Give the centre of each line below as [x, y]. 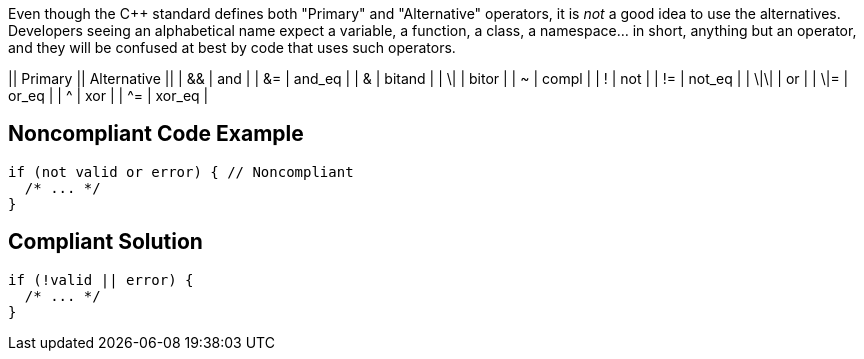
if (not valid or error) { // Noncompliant [181, 171]
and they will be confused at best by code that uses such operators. [232, 47]
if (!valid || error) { [101, 279]
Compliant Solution [105, 242]
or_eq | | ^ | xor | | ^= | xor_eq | [108, 95]
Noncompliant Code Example [156, 134]
